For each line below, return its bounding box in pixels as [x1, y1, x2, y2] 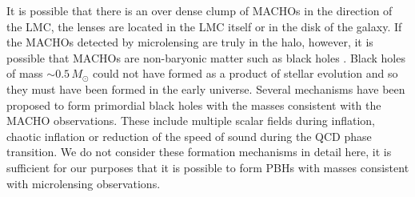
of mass [6, 65, 43, 82]
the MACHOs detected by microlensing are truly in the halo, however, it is [6, 34, 373, 50]
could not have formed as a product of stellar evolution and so [93, 65, 398, 82]
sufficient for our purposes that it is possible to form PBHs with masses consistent [6, 159, 409, 175]
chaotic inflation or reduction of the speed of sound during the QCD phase [6, 127, 372, 144]
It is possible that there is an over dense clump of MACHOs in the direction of [6, 2, 393, 18]
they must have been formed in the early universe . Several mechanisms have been [6, 80, 405, 97]
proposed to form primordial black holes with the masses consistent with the [6, 96, 381, 113]
